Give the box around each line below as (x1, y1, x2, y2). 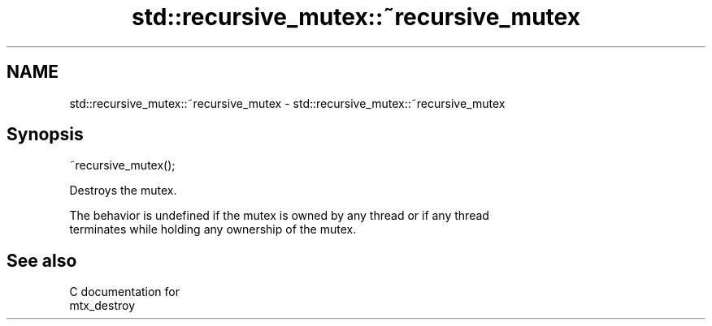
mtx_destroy (69, 298, 135, 313)
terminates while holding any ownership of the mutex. (69, 222, 357, 237)
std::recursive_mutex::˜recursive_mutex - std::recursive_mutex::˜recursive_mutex (69, 96, 506, 110)
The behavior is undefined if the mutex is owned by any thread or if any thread (69, 208, 489, 223)
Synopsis (7, 124, 84, 145)
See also (7, 250, 77, 271)
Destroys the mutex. (69, 183, 177, 198)
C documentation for (69, 285, 180, 299)
